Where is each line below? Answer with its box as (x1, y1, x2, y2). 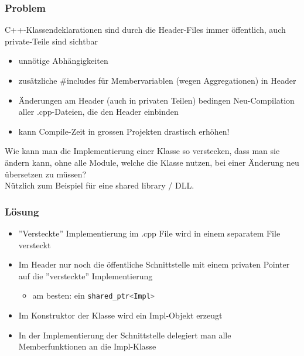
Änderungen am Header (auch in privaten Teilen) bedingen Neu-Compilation (18, 94, 295, 106)
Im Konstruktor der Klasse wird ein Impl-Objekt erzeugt (18, 309, 223, 321)
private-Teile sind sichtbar (5, 35, 98, 47)
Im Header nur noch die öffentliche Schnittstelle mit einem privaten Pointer (18, 258, 290, 271)
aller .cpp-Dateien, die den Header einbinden (18, 105, 179, 118)
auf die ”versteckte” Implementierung (18, 269, 153, 282)
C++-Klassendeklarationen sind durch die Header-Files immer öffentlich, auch (5, 23, 286, 36)
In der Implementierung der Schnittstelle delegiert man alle (18, 328, 231, 341)
